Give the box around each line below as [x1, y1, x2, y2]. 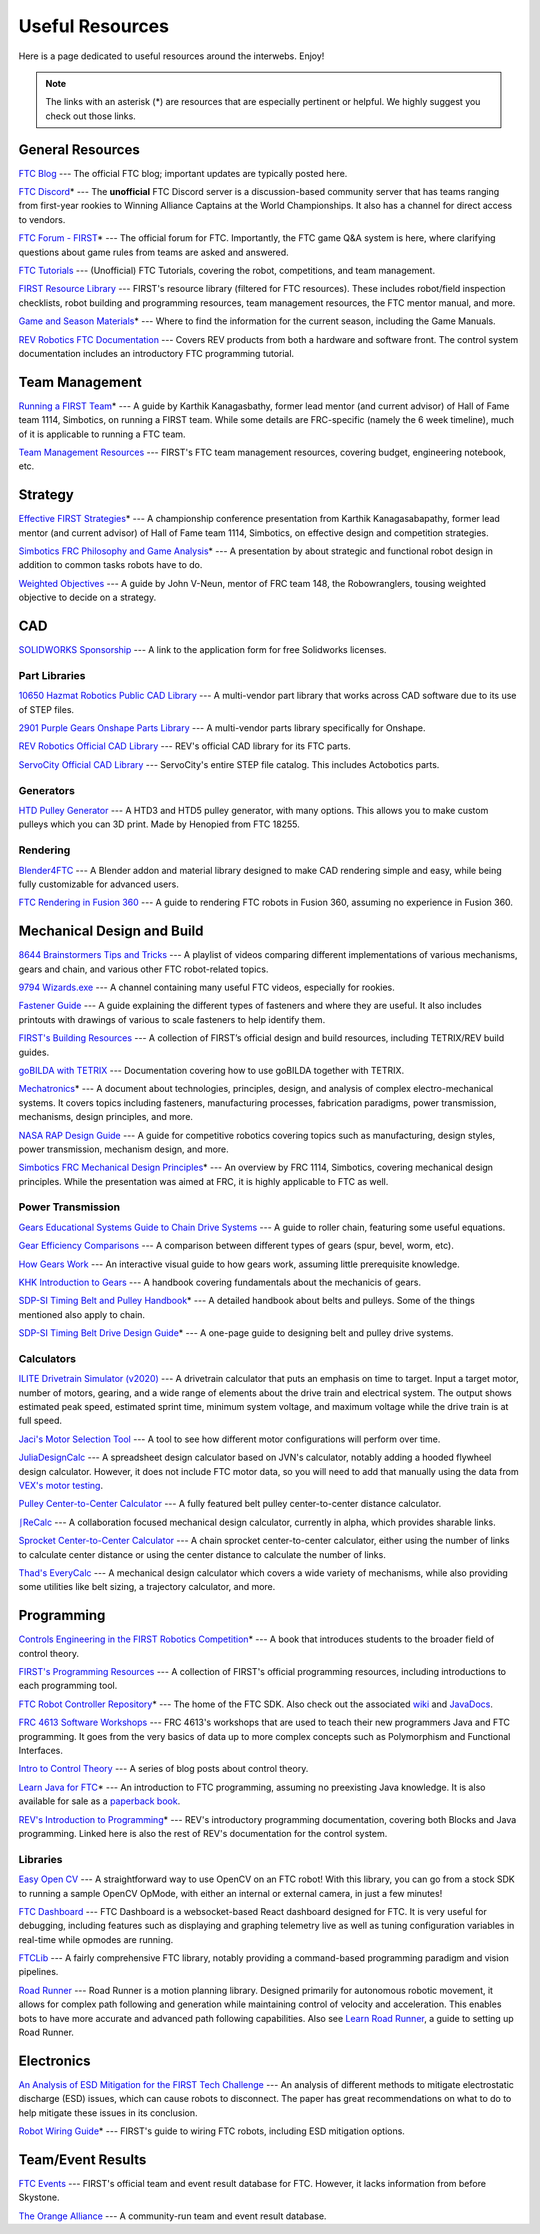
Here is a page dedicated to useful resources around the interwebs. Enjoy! [18, 50, 325, 62]
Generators [18, 783, 75, 797]
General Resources [18, 141, 140, 158]
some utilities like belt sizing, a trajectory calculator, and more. [18, 1581, 276, 1593]
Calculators [18, 1351, 77, 1365]
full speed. [18, 1415, 63, 1427]
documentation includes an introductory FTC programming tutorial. [18, 347, 295, 359]
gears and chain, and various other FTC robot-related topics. [18, 963, 269, 975]
